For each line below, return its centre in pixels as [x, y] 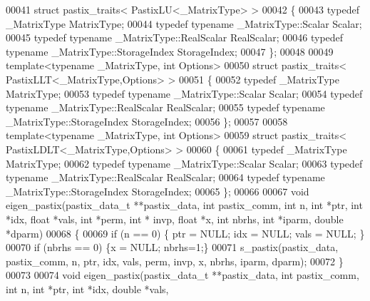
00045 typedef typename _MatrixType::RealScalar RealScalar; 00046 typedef [175, 37]
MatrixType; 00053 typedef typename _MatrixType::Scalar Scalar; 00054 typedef [184, 93]
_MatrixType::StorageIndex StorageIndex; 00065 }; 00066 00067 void [158, 191]
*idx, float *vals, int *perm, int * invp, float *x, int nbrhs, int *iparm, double [175, 219]
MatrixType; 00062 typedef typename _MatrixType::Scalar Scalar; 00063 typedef [184, 163]
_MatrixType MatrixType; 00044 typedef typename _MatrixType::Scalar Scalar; [184, 23]
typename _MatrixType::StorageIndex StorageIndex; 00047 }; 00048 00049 [170, 51]
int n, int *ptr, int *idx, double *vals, [87, 289]
